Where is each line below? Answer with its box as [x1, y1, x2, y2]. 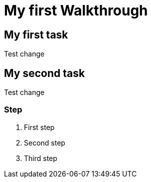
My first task [4, 28, 68, 41]
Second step [24, 138, 65, 147]
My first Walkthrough [4, 2, 148, 19]
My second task [4, 66, 85, 79]
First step [24, 122, 55, 131]
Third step [24, 153, 57, 162]
